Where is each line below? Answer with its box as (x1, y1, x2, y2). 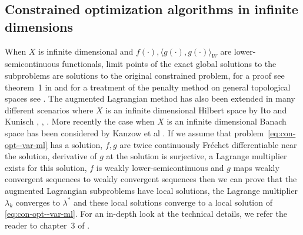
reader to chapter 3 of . (5, 219, 90, 231)
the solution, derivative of (5, 150, 97, 162)
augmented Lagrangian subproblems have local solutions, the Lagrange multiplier (5, 184, 298, 196)
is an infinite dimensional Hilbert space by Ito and (105, 103, 287, 116)
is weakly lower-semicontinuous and (96, 161, 224, 173)
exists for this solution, (5, 161, 87, 173)
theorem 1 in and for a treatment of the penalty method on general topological (5, 80, 291, 93)
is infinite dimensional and (38, 45, 134, 57)
